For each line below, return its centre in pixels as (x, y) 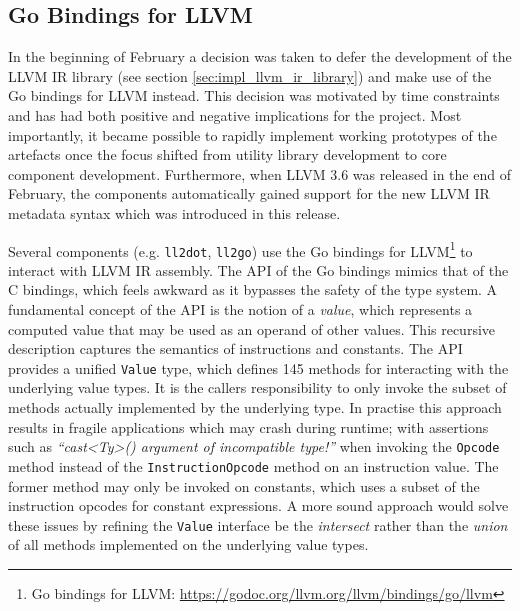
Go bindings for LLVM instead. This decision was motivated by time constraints (254, 95)
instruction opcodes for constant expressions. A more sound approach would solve (258, 505)
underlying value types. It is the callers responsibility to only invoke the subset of (257, 387)
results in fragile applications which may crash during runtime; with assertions (248, 426)
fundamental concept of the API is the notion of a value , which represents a (240, 309)
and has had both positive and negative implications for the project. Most (235, 114)
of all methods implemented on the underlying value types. (188, 544)
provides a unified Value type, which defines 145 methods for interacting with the (258, 367)
